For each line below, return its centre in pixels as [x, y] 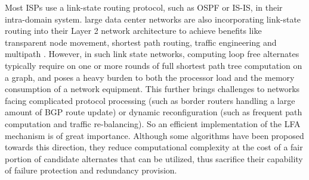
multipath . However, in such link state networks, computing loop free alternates [152, 54]
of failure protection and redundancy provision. [91, 170]
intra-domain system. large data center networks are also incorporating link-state [153, 19]
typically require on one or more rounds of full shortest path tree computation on [154, 65]
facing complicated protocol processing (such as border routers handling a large [150, 100]
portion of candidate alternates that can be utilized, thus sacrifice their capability [154, 158]
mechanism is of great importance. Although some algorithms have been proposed [154, 135]
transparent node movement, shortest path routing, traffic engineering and [141, 42]
